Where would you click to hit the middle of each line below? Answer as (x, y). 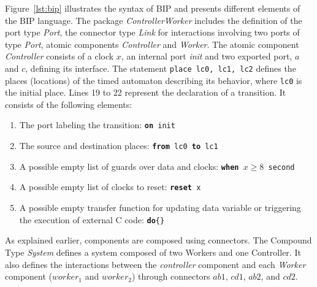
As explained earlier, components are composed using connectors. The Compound (158, 240)
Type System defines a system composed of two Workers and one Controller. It (153, 252)
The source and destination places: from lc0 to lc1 (119, 146)
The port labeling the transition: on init (97, 125)
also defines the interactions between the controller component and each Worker (155, 264)
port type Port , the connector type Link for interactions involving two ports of (152, 32)
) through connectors (171, 276)
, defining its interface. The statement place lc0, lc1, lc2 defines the (161, 68)
